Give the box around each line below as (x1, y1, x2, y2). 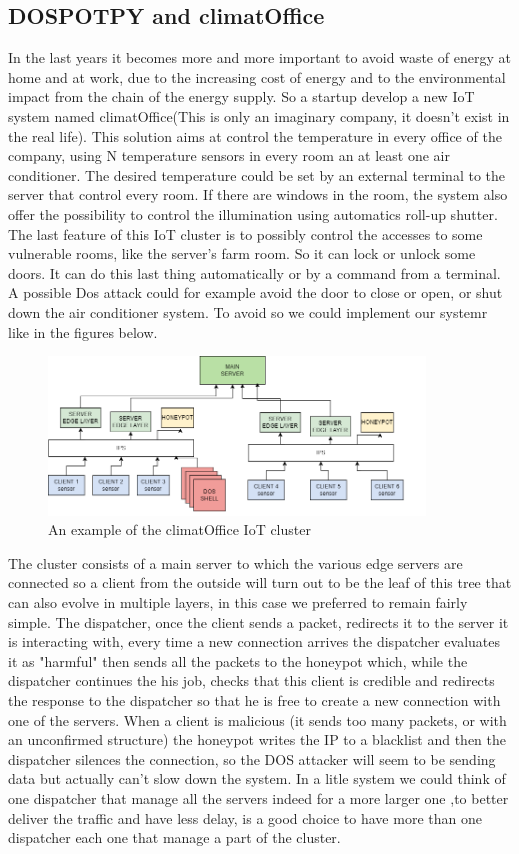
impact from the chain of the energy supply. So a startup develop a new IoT (8, 86, 475, 107)
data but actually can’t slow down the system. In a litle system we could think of (8, 768, 506, 789)
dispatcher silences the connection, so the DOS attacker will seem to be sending (8, 748, 496, 769)
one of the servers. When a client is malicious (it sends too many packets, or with (8, 709, 507, 730)
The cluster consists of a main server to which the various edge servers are (8, 552, 463, 573)
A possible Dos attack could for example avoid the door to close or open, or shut (8, 282, 503, 303)
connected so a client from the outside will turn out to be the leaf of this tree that (8, 572, 512, 593)
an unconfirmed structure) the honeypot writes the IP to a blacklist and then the (8, 729, 506, 750)
